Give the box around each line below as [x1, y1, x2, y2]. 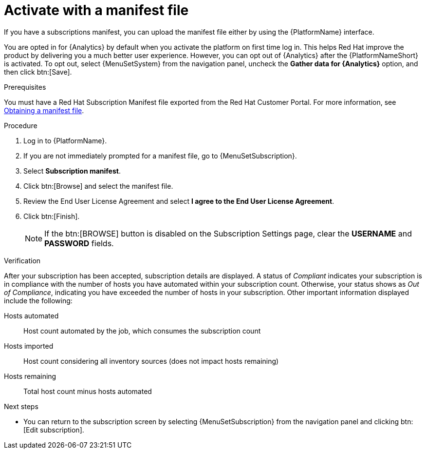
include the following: [4, 296, 73, 305]
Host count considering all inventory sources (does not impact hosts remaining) [23, 356, 279, 365]
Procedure [4, 121, 37, 130]
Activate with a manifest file [4, 2, 189, 19]
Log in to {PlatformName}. [23, 136, 107, 145]
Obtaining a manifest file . [4, 106, 84, 115]
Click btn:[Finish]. [23, 212, 80, 220]
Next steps [4, 402, 38, 411]
